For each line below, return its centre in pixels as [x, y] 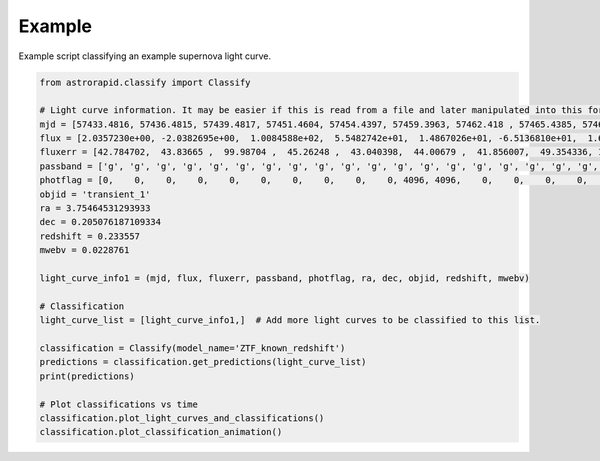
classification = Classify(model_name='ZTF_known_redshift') [192, 348]
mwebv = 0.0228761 [84, 250]
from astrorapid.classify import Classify [145, 82]
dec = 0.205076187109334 [100, 222]
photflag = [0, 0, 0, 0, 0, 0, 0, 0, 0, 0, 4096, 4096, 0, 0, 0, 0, [314, 180]
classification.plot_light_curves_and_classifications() [182, 418]
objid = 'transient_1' [95, 194]
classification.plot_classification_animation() [161, 432]
